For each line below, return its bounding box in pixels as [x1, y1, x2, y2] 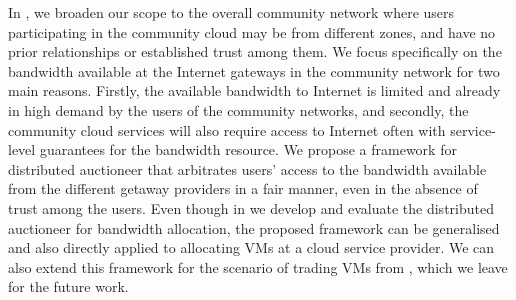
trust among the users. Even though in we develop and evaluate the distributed [8, 197, 494, 218]
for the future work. [8, 276, 129, 297]
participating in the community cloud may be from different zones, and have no [8, 21, 496, 42]
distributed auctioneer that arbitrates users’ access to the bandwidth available [8, 158, 487, 179]
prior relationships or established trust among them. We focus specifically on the [8, 41, 502, 62]
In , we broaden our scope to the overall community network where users [8, 2, 455, 22]
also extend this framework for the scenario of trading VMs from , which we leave [8, 256, 508, 277]
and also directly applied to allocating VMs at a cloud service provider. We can [8, 237, 495, 258]
